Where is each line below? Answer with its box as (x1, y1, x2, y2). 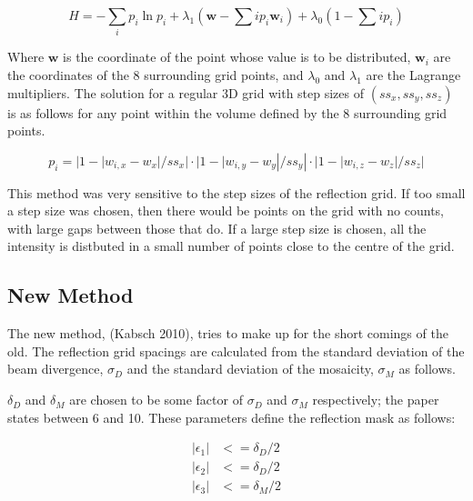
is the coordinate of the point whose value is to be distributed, (63, 47, 411, 66)
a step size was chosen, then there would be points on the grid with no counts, (7, 201, 445, 220)
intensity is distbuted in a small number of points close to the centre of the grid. (7, 236, 455, 256)
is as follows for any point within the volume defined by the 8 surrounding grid (7, 103, 448, 122)
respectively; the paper (312, 390, 439, 409)
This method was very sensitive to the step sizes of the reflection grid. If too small (7, 183, 466, 202)
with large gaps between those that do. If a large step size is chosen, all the (7, 218, 427, 237)
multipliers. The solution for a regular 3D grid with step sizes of (7, 83, 364, 102)
